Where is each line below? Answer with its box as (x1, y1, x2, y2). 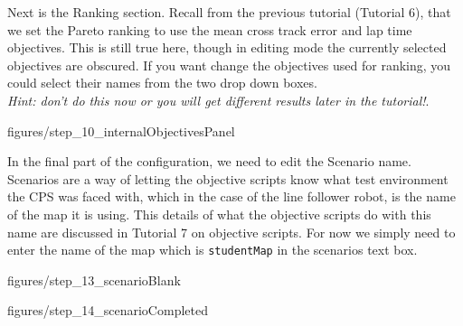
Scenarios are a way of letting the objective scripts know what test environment (7, 169, 449, 188)
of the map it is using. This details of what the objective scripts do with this (7, 204, 431, 223)
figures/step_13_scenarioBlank (7, 270, 181, 289)
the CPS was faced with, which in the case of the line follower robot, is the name (7, 187, 456, 206)
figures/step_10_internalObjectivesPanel (7, 121, 235, 140)
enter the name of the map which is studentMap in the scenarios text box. (7, 240, 418, 259)
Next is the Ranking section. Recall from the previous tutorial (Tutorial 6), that (7, 3, 451, 21)
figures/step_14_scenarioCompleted (7, 301, 208, 320)
